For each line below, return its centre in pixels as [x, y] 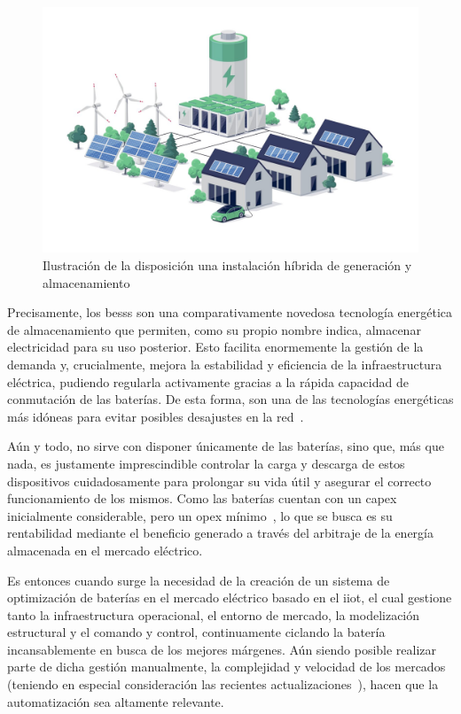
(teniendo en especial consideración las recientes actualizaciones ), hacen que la [223, 684]
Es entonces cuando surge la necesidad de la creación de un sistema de [199, 580]
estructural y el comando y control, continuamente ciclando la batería [196, 632]
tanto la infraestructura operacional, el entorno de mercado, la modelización [214, 614]
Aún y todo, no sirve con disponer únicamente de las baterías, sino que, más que [226, 446]
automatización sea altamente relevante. [116, 701]
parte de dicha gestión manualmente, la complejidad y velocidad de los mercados [227, 667]
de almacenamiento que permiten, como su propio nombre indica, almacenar [214, 329]
